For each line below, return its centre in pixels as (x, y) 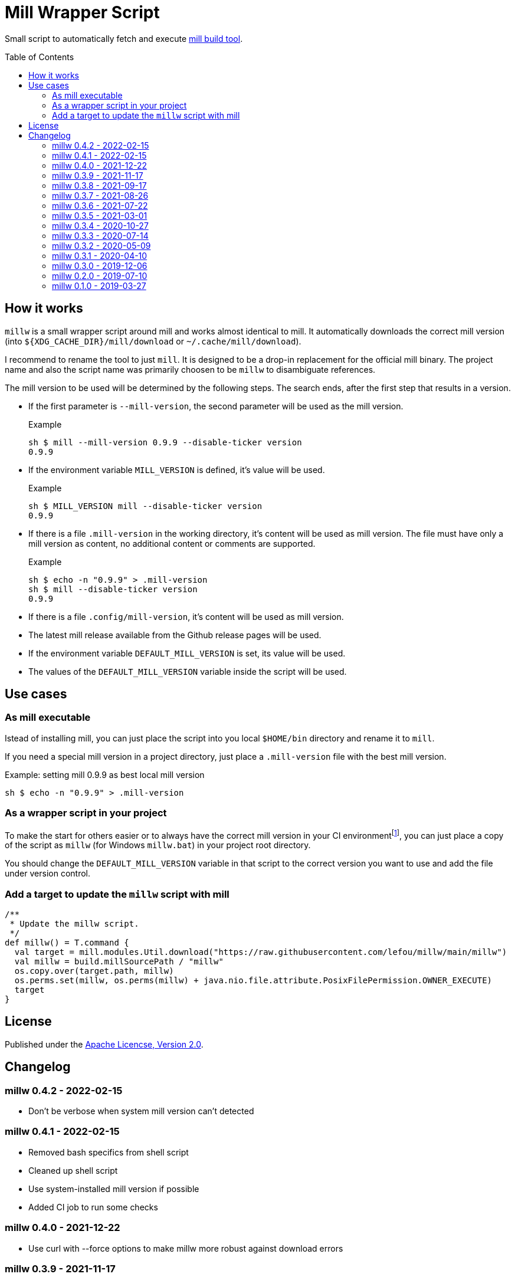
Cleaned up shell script (73, 1170)
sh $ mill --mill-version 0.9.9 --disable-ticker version (165, 442)
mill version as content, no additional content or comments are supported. (172, 543)
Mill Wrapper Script (82, 12)
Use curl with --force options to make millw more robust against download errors (186, 1248)
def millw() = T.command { (67, 942)
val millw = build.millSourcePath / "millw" (119, 961)
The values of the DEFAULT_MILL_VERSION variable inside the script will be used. (188, 671)
